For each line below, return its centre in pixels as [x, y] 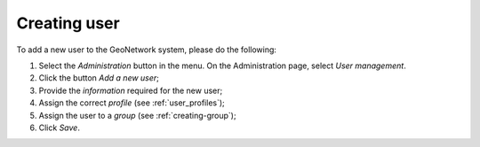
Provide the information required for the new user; [131, 90]
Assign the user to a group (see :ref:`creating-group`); [137, 115]
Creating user [68, 23]
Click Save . [59, 128]
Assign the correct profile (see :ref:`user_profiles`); [132, 103]
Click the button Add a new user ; [99, 78]
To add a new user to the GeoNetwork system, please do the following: [147, 50]
